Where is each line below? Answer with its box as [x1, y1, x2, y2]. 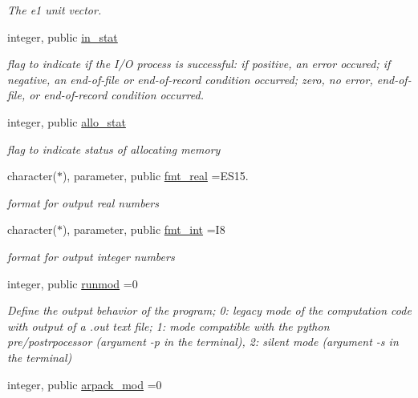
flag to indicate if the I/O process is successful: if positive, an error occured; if [7, 55, 391, 72]
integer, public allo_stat [7, 113, 126, 130]
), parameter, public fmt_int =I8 [62, 221, 225, 238]
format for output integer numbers [7, 247, 175, 264]
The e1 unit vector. [7, 2, 102, 18]
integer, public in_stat [7, 28, 118, 45]
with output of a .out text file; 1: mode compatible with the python [7, 317, 330, 334]
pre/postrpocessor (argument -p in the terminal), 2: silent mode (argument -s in [7, 333, 399, 350]
